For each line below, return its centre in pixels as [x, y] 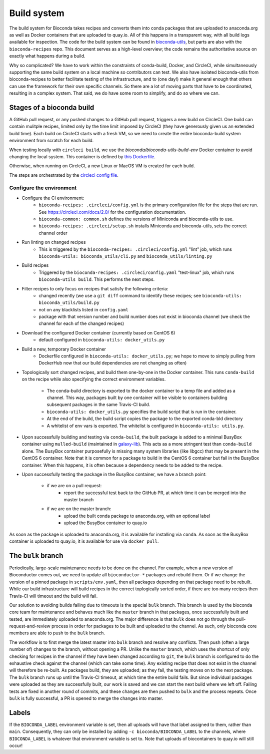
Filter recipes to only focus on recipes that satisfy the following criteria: [95, 288]
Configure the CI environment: [53, 198]
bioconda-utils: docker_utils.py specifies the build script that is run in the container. [142, 412]
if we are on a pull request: [74, 486]
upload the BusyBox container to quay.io [105, 523]
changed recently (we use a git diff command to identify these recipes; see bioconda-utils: [140, 295]
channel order [53, 233]
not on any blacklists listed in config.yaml [83, 309]
